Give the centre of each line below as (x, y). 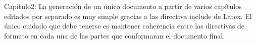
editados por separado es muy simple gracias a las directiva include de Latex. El (128, 16)
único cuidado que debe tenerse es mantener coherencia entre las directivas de (124, 26)
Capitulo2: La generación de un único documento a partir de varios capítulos (123, 6)
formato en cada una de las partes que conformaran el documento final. (115, 35)
